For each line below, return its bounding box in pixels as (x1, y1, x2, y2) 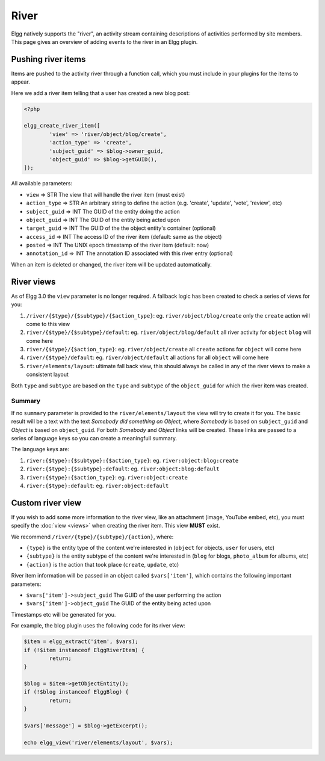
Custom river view (11, 498, 81, 508)
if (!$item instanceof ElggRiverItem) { (23, 647, 144, 653)
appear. (11, 78, 30, 85)
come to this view (26, 320, 70, 327)
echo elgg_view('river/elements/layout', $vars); (23, 739, 173, 746)
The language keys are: (11, 446, 69, 453)
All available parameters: (11, 180, 72, 187)
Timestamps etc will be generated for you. (11, 611, 116, 618)
